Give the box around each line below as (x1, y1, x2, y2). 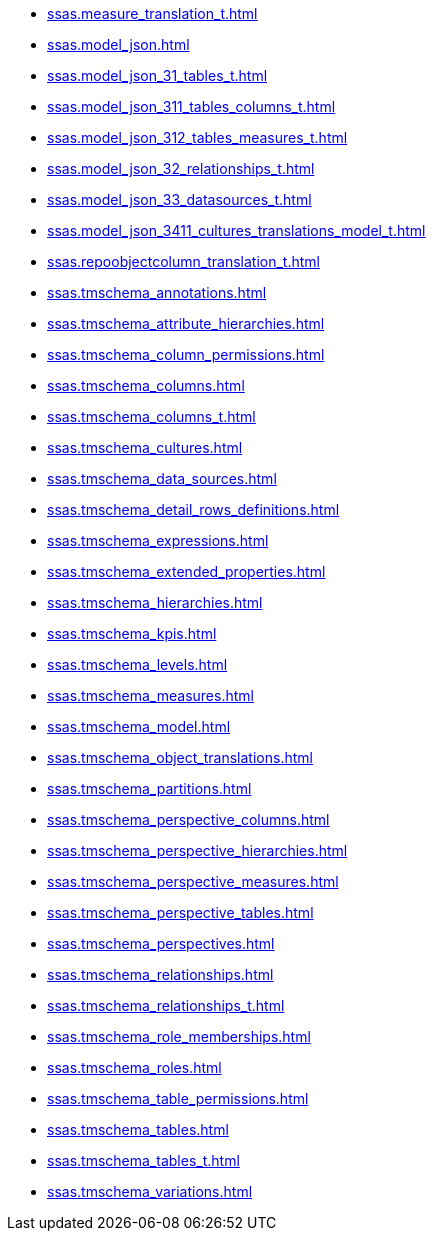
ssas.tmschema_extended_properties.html (47, 563, 326, 580)
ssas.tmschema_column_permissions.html (47, 346, 325, 363)
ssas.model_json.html (47, 36, 190, 53)
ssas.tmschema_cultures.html (47, 439, 243, 456)
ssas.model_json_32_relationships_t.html (47, 160, 315, 177)
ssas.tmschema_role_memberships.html (47, 1028, 311, 1045)
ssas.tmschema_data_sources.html (47, 470, 277, 487)
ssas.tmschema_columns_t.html (47, 408, 256, 425)
